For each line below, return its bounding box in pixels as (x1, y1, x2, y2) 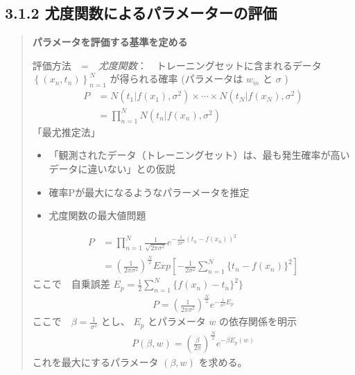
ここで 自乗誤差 (32, 277, 110, 291)
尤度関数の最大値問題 (49, 208, 146, 223)
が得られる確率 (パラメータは (110, 71, 243, 86)
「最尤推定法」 (32, 124, 101, 139)
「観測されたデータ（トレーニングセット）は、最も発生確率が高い (49, 148, 350, 162)
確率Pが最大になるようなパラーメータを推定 (49, 184, 250, 199)
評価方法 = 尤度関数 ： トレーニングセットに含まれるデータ (32, 58, 322, 72)
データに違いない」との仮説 (49, 161, 175, 175)
